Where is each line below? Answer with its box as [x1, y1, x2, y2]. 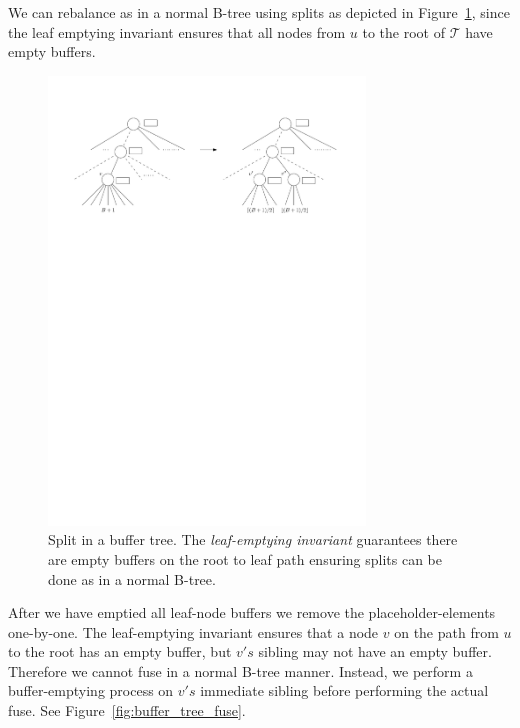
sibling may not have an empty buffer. [258, 641, 492, 662]
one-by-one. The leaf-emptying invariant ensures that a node [8, 621, 379, 642]
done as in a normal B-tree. [48, 568, 216, 589]
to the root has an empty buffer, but [8, 641, 232, 662]
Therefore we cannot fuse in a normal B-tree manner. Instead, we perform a [8, 660, 473, 681]
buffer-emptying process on [8, 680, 174, 701]
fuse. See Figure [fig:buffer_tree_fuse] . [8, 700, 246, 721]
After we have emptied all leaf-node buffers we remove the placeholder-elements [8, 602, 496, 623]
